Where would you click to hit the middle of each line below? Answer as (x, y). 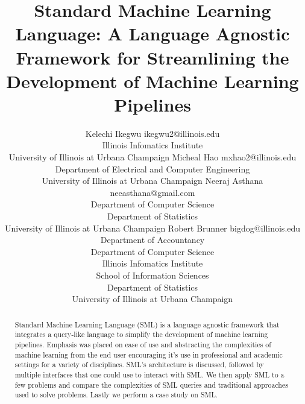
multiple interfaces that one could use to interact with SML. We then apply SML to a (149, 374)
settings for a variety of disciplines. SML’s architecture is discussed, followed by (139, 365)
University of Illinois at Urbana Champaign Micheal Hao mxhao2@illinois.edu (152, 157)
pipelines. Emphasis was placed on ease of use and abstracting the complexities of (143, 344)
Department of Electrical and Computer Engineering (152, 169)
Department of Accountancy (152, 240)
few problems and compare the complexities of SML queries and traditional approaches (151, 384)
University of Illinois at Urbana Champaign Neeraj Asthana (152, 181)
